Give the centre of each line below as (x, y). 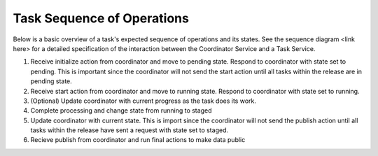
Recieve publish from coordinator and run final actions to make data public (138, 140)
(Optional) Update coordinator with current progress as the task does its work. (143, 101)
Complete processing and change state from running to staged (121, 111)
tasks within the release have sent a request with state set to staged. (129, 130)
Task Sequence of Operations (101, 18)
